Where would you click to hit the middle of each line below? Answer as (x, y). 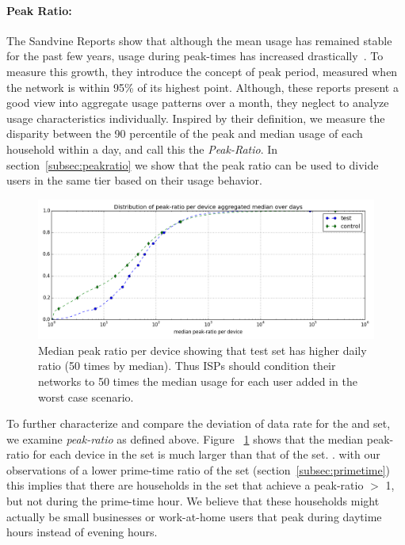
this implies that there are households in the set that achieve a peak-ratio (185, 485)
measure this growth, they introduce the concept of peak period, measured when (202, 71)
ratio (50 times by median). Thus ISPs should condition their (187, 366)
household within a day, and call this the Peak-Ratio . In (142, 149)
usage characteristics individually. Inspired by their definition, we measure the (196, 118)
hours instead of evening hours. (82, 532)
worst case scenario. (86, 396)
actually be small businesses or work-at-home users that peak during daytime (194, 516)
